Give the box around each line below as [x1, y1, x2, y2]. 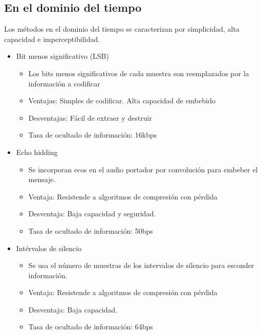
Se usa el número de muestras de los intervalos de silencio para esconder [28, 260, 254, 271]
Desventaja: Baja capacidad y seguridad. [28, 208, 156, 219]
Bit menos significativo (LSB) [16, 51, 109, 61]
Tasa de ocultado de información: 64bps [28, 321, 153, 332]
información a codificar [28, 78, 100, 88]
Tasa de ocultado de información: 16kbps [28, 129, 157, 140]
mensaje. [28, 174, 56, 185]
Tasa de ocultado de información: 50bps [28, 225, 153, 236]
